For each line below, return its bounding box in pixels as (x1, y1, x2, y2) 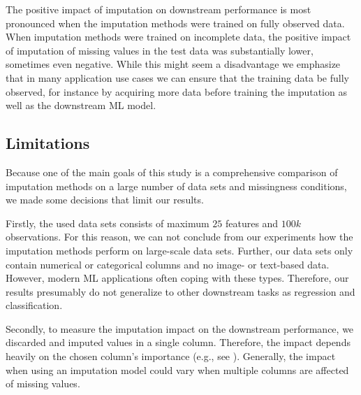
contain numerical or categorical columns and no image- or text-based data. (6, 257, 330, 271)
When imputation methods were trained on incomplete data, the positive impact (6, 29, 351, 44)
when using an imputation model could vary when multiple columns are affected (6, 362, 349, 377)
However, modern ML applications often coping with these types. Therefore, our (6, 271, 349, 285)
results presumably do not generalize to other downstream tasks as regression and (6, 284, 355, 299)
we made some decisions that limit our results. (6, 192, 204, 207)
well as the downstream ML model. (6, 98, 156, 113)
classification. (6, 298, 63, 313)
